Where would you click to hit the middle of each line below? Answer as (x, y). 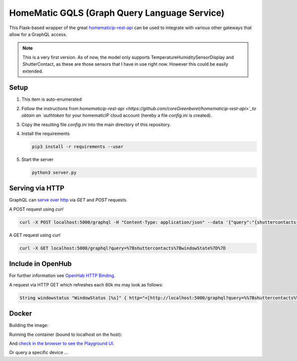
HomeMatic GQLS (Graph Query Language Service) (117, 13)
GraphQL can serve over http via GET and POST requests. (68, 200)
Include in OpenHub (40, 264)
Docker (21, 314)
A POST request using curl (36, 209)
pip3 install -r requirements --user (78, 146)
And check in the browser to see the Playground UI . (62, 343)
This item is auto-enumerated (51, 99)
